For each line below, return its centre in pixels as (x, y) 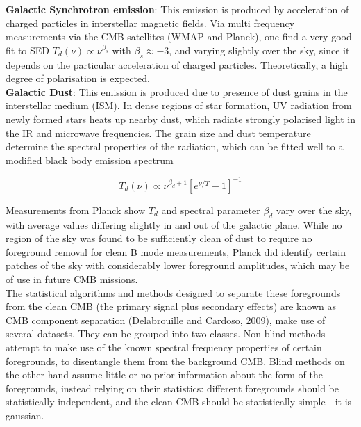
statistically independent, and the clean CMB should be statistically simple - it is (179, 402)
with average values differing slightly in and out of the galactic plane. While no (174, 224)
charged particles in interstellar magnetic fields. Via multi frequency (150, 23)
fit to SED (28, 50)
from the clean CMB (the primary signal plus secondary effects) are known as (171, 306)
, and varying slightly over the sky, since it (259, 50)
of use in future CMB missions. (72, 279)
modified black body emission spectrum (90, 160)
